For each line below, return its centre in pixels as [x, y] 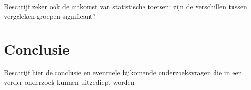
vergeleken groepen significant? [50, 16]
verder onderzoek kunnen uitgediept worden [69, 82]
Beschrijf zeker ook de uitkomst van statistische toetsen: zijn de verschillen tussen [125, 6]
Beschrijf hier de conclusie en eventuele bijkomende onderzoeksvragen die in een [123, 72]
